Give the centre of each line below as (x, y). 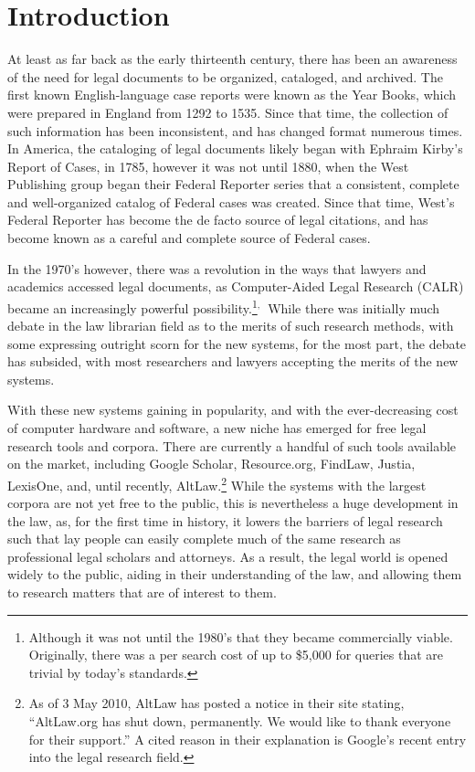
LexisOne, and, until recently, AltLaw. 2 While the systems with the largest (217, 483)
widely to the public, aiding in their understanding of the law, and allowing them (235, 574)
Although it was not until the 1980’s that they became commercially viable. (241, 636)
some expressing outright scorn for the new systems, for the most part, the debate (237, 343)
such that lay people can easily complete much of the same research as (204, 539)
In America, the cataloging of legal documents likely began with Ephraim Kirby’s (235, 148)
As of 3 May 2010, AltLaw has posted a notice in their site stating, (216, 703)
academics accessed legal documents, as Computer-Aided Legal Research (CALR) (236, 286)
